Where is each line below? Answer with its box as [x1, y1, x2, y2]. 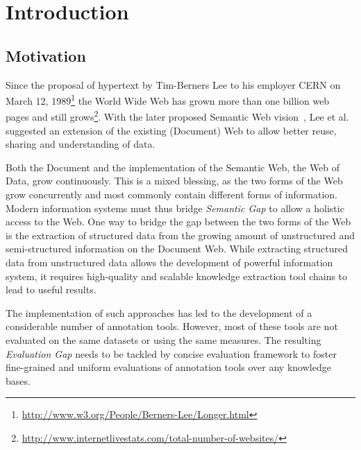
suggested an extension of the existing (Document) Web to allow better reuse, [6, 123, 337, 137]
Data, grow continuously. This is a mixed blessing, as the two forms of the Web [6, 173, 343, 188]
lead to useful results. [6, 282, 96, 297]
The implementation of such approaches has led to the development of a [6, 305, 312, 320]
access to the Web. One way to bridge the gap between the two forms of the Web [6, 214, 351, 229]
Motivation [6, 44, 86, 66]
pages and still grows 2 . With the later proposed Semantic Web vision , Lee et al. [6, 107, 349, 124]
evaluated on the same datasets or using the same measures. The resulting [6, 332, 321, 347]
